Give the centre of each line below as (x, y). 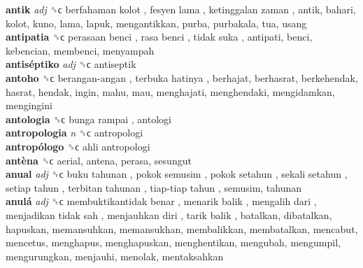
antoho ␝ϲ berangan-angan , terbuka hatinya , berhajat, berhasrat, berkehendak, (182, 77)
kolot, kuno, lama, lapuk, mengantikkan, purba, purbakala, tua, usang (156, 23)
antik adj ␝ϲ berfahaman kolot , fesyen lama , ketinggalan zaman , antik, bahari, (181, 9)
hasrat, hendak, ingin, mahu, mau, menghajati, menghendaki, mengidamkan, (170, 91)
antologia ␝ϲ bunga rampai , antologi (88, 119)
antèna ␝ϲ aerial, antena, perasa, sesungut (99, 160)
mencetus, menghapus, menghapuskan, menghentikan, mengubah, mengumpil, (173, 242)
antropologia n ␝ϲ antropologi (74, 133)
